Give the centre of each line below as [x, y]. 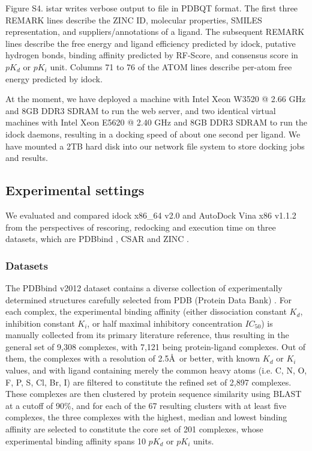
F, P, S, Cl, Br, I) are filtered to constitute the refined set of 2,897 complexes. [148, 382]
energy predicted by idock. [54, 78]
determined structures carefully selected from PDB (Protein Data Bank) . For [149, 299]
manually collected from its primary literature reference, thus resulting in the [147, 335]
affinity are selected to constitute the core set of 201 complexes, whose [134, 429]
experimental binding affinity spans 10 [76, 440]
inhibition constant [40, 323]
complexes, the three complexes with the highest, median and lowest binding [146, 417]
